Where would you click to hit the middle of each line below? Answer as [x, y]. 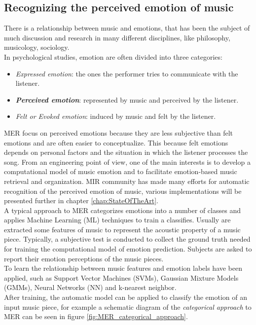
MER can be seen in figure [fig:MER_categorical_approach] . [96, 316]
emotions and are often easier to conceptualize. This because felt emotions [116, 142]
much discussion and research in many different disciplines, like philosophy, [117, 37]
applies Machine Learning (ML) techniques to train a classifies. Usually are [117, 220]
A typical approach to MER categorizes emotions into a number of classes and [122, 210]
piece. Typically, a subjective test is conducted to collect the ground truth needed [127, 239]
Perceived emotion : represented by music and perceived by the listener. [127, 99]
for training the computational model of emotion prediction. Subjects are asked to [128, 249]
